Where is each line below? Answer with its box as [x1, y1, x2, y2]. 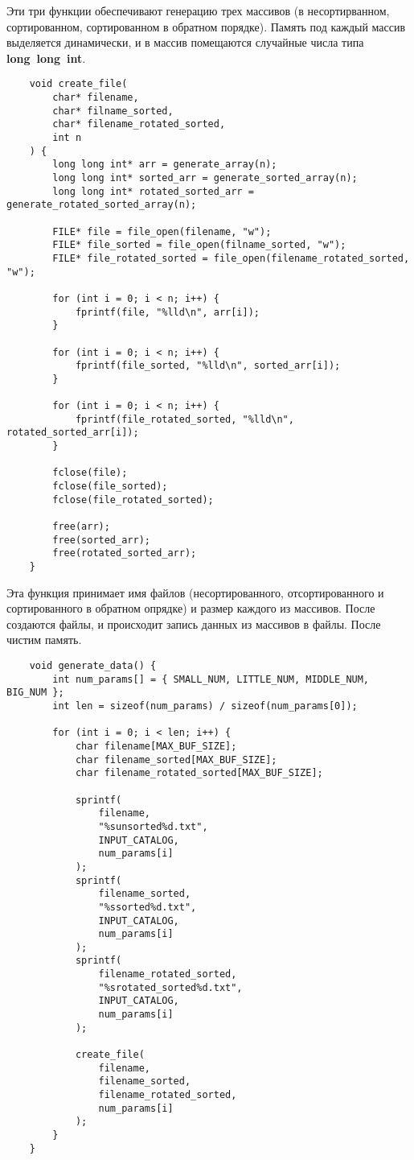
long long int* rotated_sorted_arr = [52, 185, 254, 197]
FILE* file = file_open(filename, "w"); [52, 225, 272, 237]
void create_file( [29, 78, 128, 90]
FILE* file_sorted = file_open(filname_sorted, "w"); [52, 239, 346, 251]
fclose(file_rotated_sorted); [52, 493, 214, 506]
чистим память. [6, 631, 82, 648]
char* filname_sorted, [52, 105, 174, 117]
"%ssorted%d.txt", [98, 901, 197, 913]
